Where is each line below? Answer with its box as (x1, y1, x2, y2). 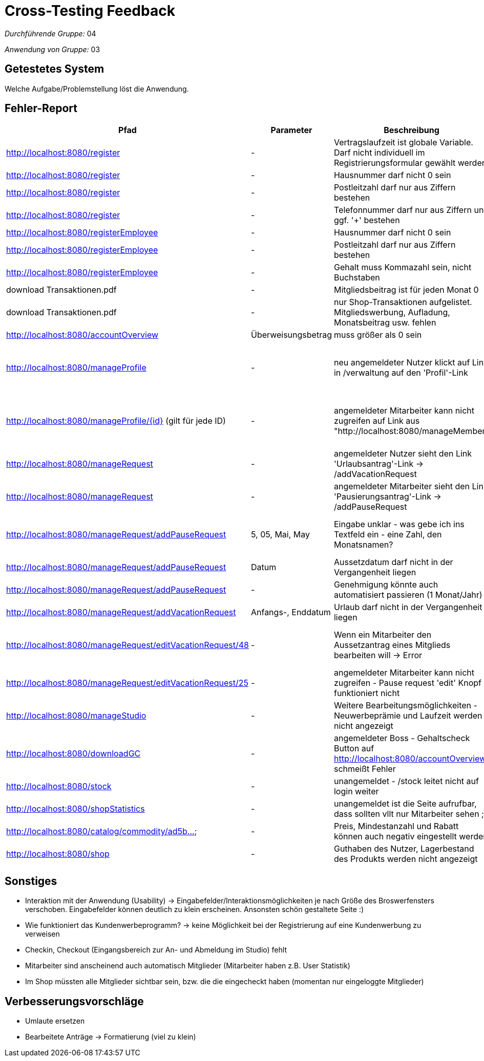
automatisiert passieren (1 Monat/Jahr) (333, 590, 482, 600)
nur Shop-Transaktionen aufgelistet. (333, 297, 472, 308)
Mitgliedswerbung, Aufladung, (333, 307, 450, 318)
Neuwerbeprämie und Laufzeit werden (333, 710, 482, 721)
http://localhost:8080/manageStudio (6, 710, 146, 721)
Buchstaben (333, 272, 380, 283)
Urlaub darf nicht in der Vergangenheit (333, 602, 482, 613)
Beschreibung (384, 125, 439, 136)
